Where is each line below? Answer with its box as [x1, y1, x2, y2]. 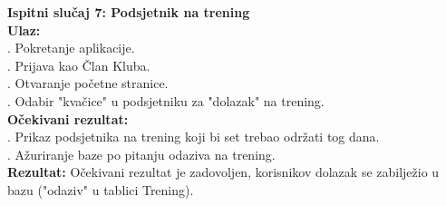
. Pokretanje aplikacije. [7, 38, 135, 57]
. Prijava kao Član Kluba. [7, 55, 150, 74]
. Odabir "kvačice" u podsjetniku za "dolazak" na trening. [7, 91, 325, 110]
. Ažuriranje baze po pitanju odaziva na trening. [7, 144, 276, 163]
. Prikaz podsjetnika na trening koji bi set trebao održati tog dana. [7, 127, 380, 146]
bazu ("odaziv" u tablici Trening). [7, 180, 194, 199]
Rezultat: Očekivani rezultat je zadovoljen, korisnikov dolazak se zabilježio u [7, 162, 440, 181]
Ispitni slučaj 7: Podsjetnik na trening [7, 3, 250, 21]
